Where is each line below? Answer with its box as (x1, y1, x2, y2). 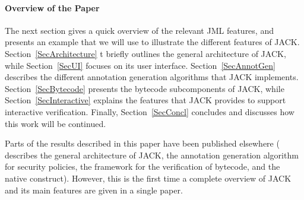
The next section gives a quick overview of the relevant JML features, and (5, 24, 274, 36)
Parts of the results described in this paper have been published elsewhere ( (5, 137, 280, 150)
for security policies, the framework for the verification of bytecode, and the (5, 160, 280, 173)
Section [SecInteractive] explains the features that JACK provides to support (5, 94, 286, 106)
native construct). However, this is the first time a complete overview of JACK (5, 172, 292, 184)
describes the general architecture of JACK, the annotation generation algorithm (5, 148, 299, 161)
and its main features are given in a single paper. (5, 183, 183, 196)
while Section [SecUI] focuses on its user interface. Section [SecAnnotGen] (5, 59, 275, 71)
